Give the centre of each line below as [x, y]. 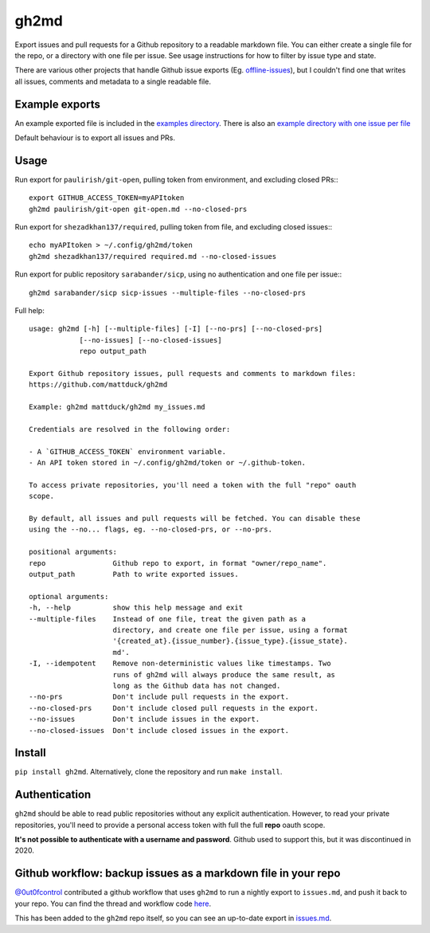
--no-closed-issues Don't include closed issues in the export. [159, 730]
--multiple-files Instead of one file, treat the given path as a [168, 619]
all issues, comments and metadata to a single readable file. [113, 81]
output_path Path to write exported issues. [134, 574]
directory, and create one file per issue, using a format [230, 630]
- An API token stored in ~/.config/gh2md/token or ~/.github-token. [168, 463]
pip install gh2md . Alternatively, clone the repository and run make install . [149, 772]
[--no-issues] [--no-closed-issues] [150, 340]
